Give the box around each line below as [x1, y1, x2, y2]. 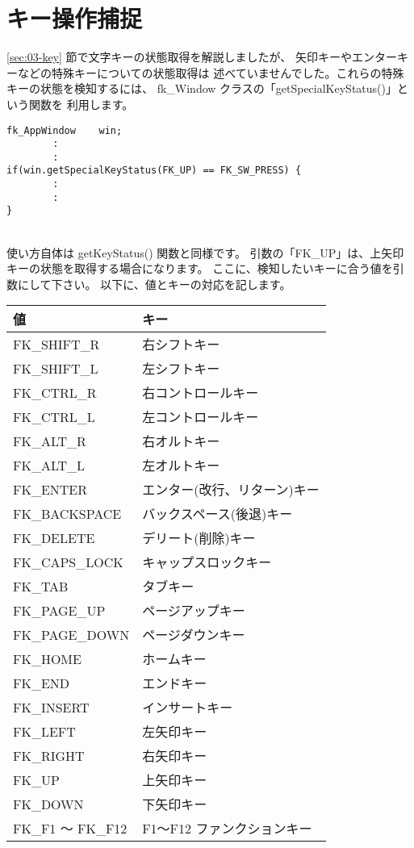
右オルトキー [142, 432, 220, 451]
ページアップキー [142, 601, 245, 620]
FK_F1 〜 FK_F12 [13, 819, 128, 838]
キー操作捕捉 [6, 2, 143, 35]
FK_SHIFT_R [13, 334, 100, 353]
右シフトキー [142, 335, 220, 354]
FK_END [13, 673, 70, 692]
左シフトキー [142, 359, 220, 378]
